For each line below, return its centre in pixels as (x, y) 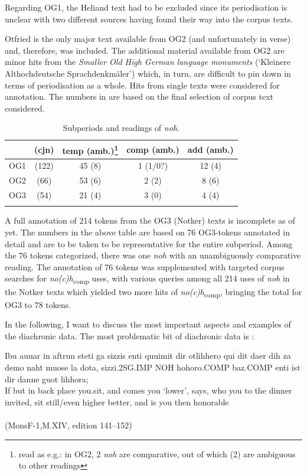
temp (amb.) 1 (90, 149)
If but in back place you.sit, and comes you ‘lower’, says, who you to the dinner (148, 390)
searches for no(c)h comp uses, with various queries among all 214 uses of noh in (147, 279)
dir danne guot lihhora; (47, 379)
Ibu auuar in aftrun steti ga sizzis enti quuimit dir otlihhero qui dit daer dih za (148, 356)
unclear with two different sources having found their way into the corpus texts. (149, 19)
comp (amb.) (153, 149)
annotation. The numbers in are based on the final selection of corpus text (139, 96)
